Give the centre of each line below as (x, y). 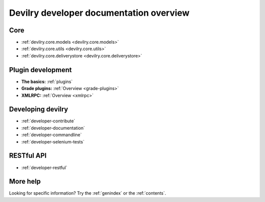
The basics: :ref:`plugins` (47, 82)
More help (25, 182)
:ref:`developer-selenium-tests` (53, 142)
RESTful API (28, 156)
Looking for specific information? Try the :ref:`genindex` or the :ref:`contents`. (88, 193)
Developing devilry (39, 109)
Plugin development (40, 70)
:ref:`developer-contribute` (48, 121)
